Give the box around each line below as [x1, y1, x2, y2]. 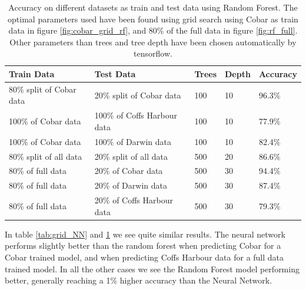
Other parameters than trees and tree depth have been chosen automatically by [9, 35, 297, 48]
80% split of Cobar [9, 83, 76, 95]
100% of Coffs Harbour [94, 109, 177, 121]
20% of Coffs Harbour [94, 194, 173, 206]
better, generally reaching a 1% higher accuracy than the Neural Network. [5, 274, 272, 286]
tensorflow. [134, 47, 172, 60]
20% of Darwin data [94, 179, 167, 192]
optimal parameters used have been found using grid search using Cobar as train [8, 12, 298, 25]
